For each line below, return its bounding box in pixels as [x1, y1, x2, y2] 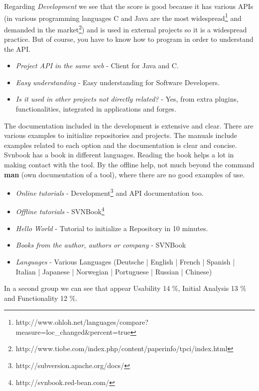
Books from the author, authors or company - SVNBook [15, 240, 186, 250]
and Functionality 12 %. [4, 292, 78, 303]
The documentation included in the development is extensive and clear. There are [4, 120, 254, 130]
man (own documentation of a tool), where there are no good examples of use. [4, 169, 245, 179]
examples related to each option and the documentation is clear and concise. [4, 139, 237, 150]
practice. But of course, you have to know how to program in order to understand [4, 34, 254, 44]
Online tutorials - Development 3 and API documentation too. [15, 186, 204, 198]
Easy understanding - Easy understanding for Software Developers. [15, 77, 220, 87]
